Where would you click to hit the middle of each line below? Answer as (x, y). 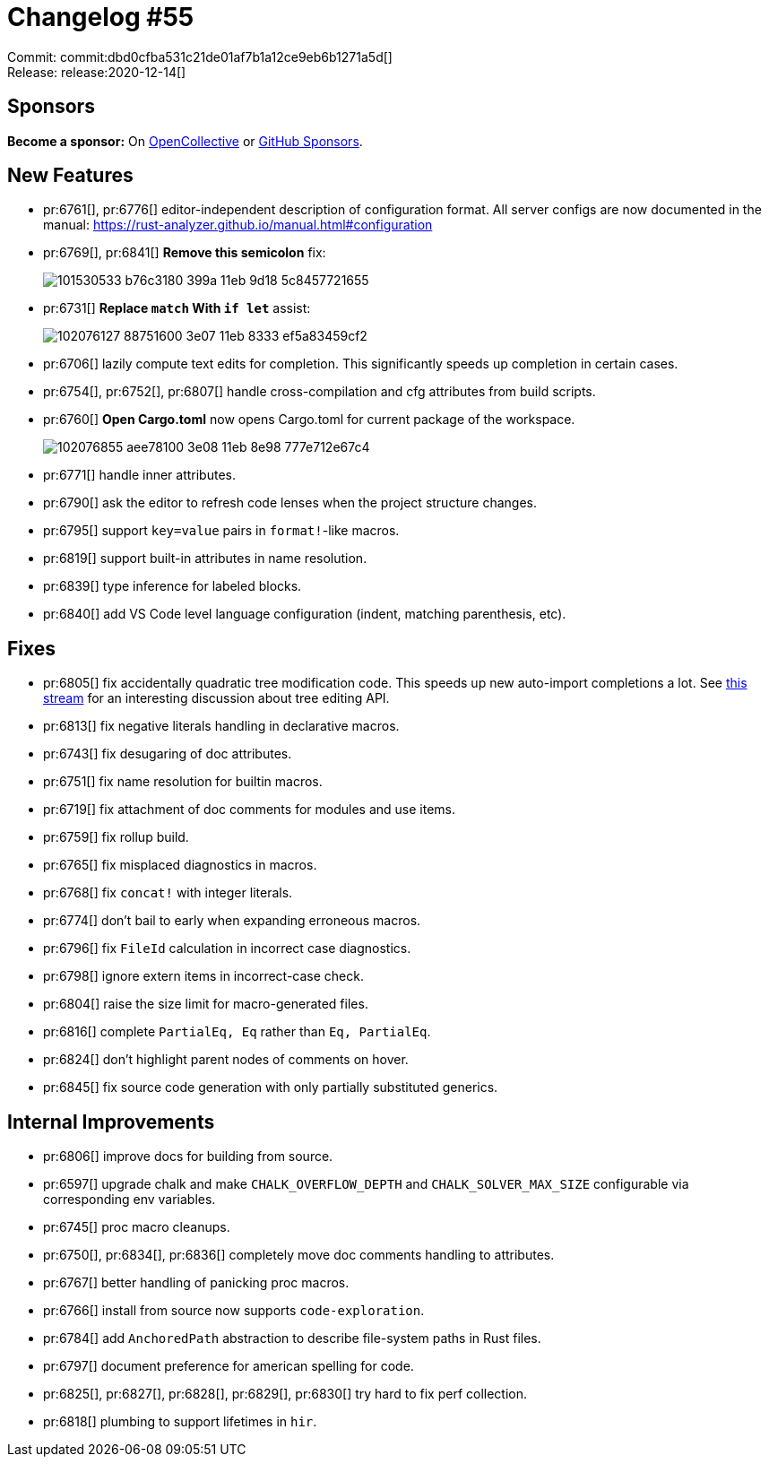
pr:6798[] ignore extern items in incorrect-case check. (203, 976)
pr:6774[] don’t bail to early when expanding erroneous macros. (232, 921)
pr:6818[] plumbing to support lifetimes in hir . (180, 1422)
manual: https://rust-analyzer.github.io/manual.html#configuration (238, 225)
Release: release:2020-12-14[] (97, 72)
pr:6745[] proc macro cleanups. (137, 1227)
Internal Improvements (111, 1122)
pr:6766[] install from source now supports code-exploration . (234, 1311)
